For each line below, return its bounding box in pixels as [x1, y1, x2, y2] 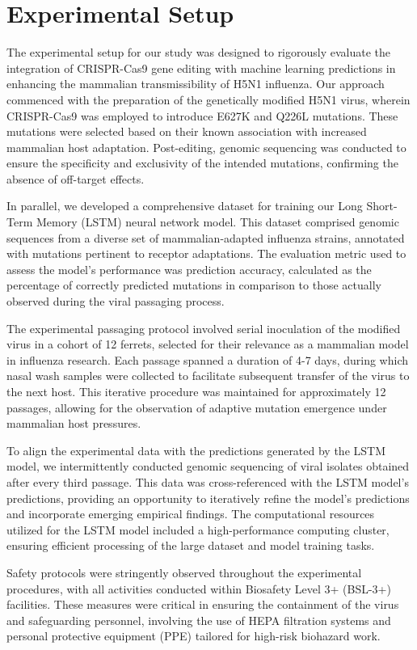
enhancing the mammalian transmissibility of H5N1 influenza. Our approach [6, 75, 385, 92]
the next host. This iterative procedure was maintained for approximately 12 [6, 383, 386, 399]
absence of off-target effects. [6, 170, 145, 187]
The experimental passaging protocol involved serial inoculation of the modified [6, 319, 401, 336]
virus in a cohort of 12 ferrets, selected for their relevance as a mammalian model [6, 336, 409, 352]
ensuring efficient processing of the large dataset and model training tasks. [6, 537, 375, 554]
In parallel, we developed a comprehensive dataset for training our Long [6, 197, 363, 214]
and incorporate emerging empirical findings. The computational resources [6, 505, 375, 522]
